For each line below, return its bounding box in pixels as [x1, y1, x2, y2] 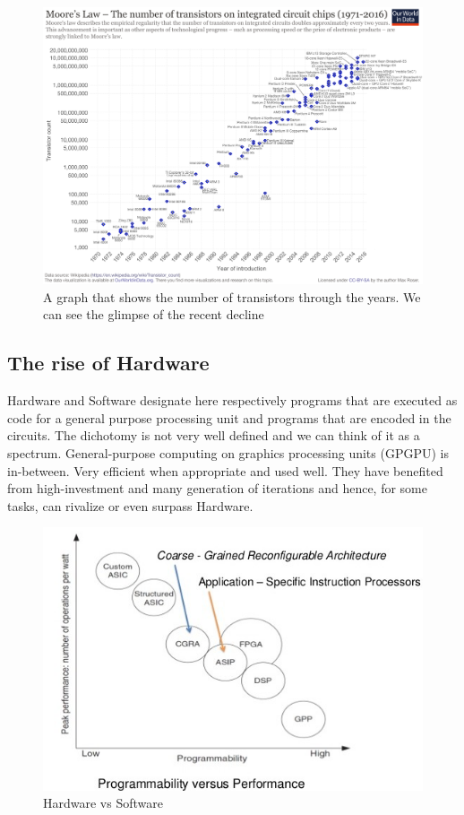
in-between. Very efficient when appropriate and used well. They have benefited [7, 461, 443, 480]
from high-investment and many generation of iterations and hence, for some [7, 479, 427, 498]
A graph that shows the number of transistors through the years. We [43, 287, 421, 306]
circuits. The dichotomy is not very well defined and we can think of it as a [7, 426, 420, 445]
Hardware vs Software [43, 793, 163, 812]
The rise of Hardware [7, 349, 210, 377]
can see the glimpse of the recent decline [43, 305, 264, 324]
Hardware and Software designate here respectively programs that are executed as [7, 391, 458, 410]
